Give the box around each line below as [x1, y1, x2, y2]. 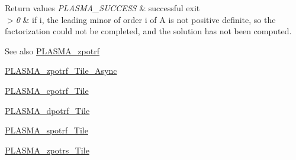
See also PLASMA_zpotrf [5, 44, 99, 57]
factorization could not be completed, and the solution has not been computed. [5, 25, 292, 37]
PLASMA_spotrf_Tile [5, 124, 88, 136]
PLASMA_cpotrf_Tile [5, 84, 89, 96]
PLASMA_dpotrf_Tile [5, 104, 90, 116]
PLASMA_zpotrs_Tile [5, 143, 89, 156]
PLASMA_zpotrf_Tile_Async [5, 64, 117, 77]
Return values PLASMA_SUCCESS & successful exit [5, 2, 200, 14]
